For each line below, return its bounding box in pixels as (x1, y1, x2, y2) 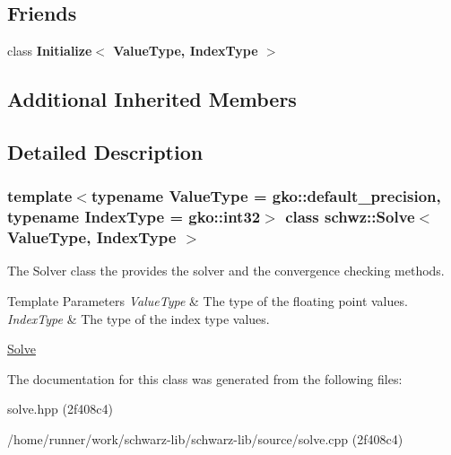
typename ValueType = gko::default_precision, (91, 185, 441, 207)
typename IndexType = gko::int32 (7, 206, 261, 228)
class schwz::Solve (285, 206, 415, 228)
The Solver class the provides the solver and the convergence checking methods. (7, 261, 445, 280)
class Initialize (7, 41, 92, 60)
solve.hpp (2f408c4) (7, 399, 113, 418)
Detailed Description (7, 137, 204, 165)
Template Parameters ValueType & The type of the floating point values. (7, 292, 408, 311)
